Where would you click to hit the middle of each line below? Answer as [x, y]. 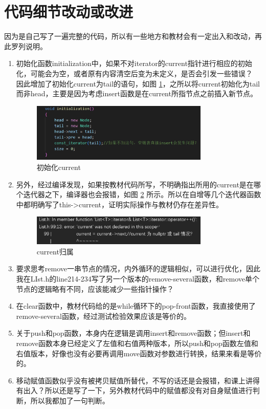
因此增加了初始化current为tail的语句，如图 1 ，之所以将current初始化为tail [138, 83]
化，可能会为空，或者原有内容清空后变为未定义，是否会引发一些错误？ [134, 73]
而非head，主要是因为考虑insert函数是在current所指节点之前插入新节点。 [137, 93]
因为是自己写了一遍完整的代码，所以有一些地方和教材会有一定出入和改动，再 [133, 36]
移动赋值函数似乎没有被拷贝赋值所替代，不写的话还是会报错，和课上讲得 [138, 380]
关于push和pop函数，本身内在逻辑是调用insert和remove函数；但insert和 [133, 333]
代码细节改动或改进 [69, 12]
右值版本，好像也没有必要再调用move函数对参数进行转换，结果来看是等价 [139, 353]
